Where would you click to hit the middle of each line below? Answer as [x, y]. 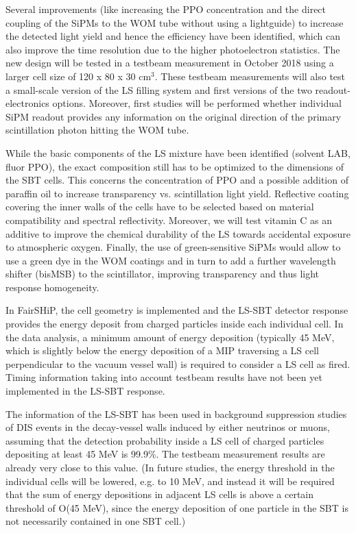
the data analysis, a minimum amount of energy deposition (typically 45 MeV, [170, 337]
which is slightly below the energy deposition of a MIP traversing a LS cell [162, 350]
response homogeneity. [52, 287]
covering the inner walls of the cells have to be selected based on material [160, 207]
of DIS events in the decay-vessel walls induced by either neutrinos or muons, [168, 427]
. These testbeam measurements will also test [250, 76]
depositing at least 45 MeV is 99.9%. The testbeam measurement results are [165, 454]
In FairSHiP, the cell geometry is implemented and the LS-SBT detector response [177, 310]
